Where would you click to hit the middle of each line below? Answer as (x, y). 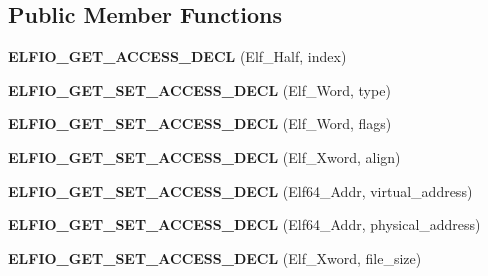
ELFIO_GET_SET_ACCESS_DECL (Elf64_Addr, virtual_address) (240, 190)
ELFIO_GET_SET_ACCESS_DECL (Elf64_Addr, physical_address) (244, 224)
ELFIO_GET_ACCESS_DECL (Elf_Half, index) (177, 56)
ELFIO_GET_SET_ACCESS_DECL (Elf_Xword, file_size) (215, 257)
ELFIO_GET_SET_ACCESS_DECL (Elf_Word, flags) (200, 123)
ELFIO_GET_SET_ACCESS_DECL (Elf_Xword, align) (204, 156)
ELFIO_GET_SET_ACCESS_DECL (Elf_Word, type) (199, 89)
